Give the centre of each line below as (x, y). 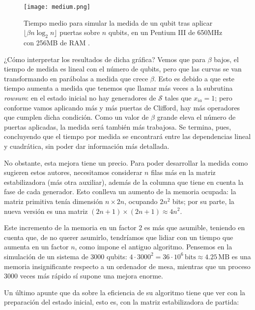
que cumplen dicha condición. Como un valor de (76, 117)
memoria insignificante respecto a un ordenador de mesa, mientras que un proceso (127, 266)
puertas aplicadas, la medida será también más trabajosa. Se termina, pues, (118, 126)
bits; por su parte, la (203, 201)
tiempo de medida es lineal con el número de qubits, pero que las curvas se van (123, 69)
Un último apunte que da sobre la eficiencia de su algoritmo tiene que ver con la (125, 292)
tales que (178, 98)
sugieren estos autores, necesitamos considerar (73, 172)
